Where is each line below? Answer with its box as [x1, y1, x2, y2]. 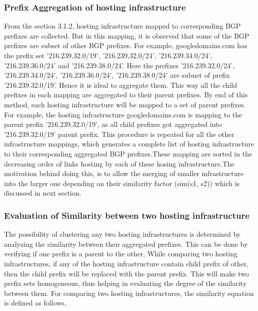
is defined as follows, [4, 297, 66, 308]
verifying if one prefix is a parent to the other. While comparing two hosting [4, 248, 238, 259]
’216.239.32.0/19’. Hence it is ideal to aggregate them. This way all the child [4, 79, 237, 90]
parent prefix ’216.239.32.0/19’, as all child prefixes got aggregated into [4, 119, 222, 129]
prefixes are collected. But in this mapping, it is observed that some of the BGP [4, 30, 249, 41]
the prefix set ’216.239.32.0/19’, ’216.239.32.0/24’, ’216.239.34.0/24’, [4, 50, 212, 60]
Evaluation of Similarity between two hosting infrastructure [4, 209, 249, 221]
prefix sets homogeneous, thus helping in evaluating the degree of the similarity [4, 278, 247, 288]
